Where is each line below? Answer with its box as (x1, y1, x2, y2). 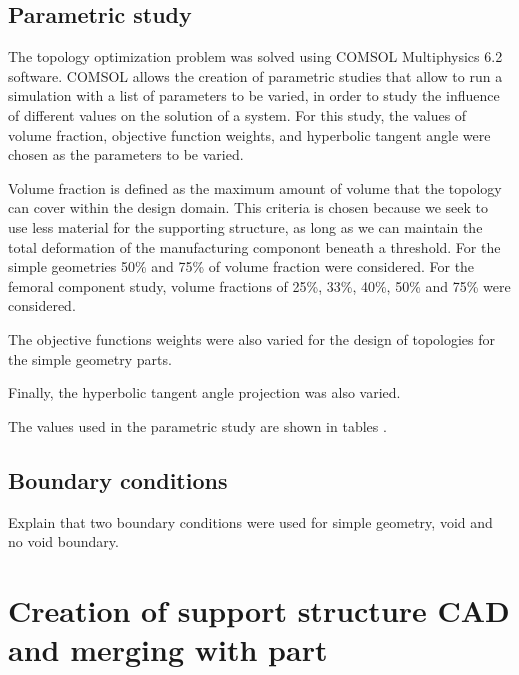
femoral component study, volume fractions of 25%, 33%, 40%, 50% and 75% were (8, 275, 511, 296)
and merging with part (8, 629, 328, 670)
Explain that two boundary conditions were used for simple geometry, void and (8, 511, 493, 532)
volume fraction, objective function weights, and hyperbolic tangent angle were (8, 124, 491, 145)
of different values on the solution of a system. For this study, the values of (8, 104, 467, 125)
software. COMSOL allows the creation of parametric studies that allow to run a (8, 65, 503, 86)
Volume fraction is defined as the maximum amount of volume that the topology (8, 177, 502, 198)
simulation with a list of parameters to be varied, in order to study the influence (8, 85, 500, 106)
